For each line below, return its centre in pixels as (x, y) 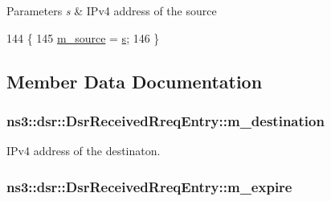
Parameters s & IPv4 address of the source (112, 10)
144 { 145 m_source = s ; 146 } (83, 37)
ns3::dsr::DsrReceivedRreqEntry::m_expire (149, 186)
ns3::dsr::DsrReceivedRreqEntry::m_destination (165, 120)
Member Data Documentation (135, 81)
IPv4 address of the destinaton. (84, 151)
